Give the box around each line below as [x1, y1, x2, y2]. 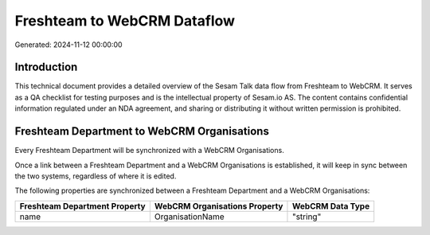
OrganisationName [154, 211, 225, 222]
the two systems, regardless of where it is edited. [14, 171, 177, 181]
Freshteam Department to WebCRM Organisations [14, 124, 270, 139]
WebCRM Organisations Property [154, 200, 283, 211]
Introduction [14, 61, 78, 74]
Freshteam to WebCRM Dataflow [14, 12, 235, 29]
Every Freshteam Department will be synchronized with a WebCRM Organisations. [14, 146, 284, 155]
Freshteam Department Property [19, 200, 147, 211]
